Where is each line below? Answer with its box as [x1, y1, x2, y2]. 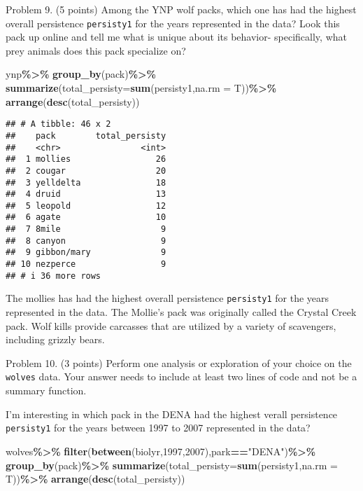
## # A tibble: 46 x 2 [6, 119, 111, 130]
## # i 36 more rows [6, 270, 101, 281]
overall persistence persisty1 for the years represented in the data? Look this [6, 15, 340, 30]
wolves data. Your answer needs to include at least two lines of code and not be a [6, 369, 357, 384]
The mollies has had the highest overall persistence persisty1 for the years [6, 291, 329, 305]
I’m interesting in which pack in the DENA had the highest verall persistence [6, 406, 338, 421]
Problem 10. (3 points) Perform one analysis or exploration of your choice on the [6, 355, 352, 370]
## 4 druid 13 [6, 189, 166, 200]
